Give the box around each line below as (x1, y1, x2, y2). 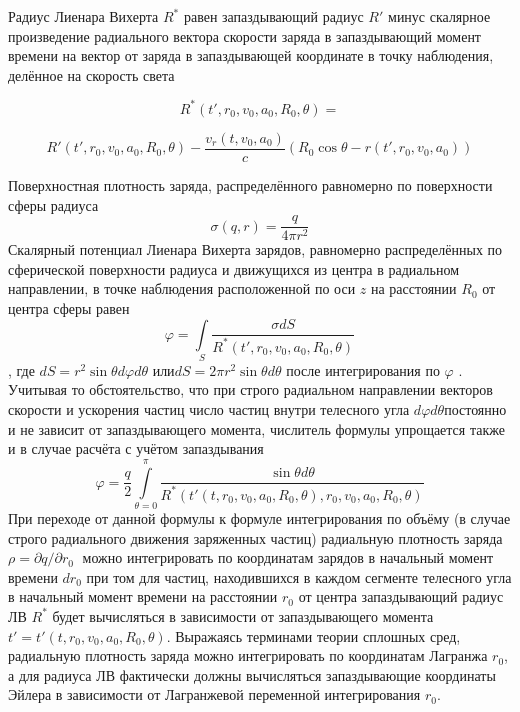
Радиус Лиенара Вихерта (8, 6, 159, 26)
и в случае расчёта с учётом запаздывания (8, 438, 264, 459)
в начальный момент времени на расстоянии (8, 586, 278, 607)
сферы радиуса (8, 194, 99, 215)
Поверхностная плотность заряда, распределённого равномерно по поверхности (8, 174, 493, 195)
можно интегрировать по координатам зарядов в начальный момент (82, 547, 494, 568)
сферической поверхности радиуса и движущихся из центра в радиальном (8, 258, 460, 279)
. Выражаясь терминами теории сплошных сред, (166, 625, 461, 646)
